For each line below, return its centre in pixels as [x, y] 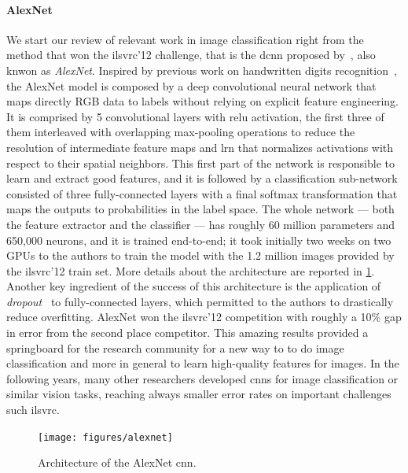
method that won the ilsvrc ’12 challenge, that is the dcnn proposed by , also [191, 55]
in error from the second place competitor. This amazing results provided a [187, 333]
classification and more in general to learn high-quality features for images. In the [203, 363]
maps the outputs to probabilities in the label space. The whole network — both [200, 209]
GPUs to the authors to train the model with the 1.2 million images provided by [200, 255]
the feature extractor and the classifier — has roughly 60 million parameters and [201, 224]
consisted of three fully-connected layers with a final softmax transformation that [202, 193]
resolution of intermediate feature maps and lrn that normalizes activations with [200, 147]
